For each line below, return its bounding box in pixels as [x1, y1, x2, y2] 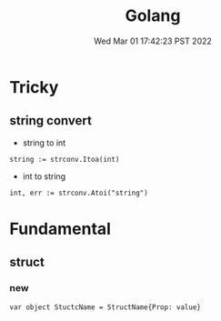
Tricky [9, 76, 59, 97]
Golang [125, 5, 181, 26]
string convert [9, 113, 93, 128]
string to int [22, 137, 66, 148]
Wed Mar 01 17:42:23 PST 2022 [94, 35, 212, 46]
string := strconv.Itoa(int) [9, 155, 120, 164]
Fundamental [9, 218, 112, 239]
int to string [22, 170, 66, 182]
